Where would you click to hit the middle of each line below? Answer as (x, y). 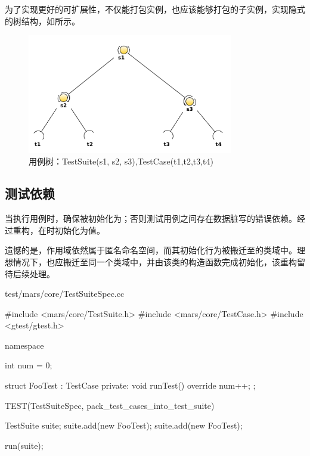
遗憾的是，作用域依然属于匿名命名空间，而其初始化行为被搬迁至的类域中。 (151, 250)
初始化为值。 (80, 230)
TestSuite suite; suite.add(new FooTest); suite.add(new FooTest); (124, 425)
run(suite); (24, 445)
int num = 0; (29, 365)
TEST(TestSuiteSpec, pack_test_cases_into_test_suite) (110, 405)
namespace (24, 345)
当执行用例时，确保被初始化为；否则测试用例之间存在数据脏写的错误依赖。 (151, 218)
